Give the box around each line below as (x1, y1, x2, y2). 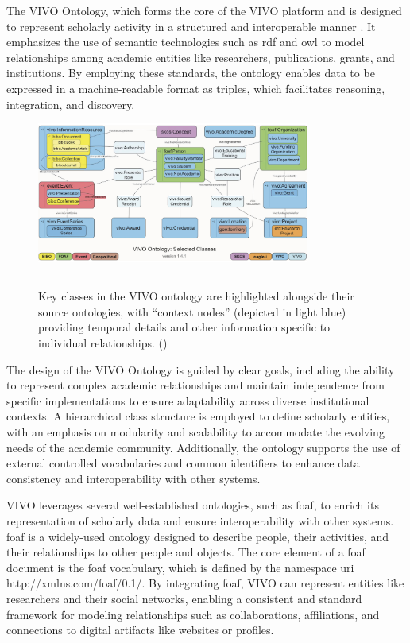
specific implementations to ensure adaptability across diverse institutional (6, 392, 369, 409)
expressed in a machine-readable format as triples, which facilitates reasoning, (6, 79, 385, 96)
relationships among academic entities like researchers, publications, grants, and (6, 48, 395, 65)
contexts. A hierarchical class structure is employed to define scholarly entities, (6, 408, 390, 424)
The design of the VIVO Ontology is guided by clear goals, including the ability (6, 361, 395, 378)
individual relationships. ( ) (38, 335, 168, 351)
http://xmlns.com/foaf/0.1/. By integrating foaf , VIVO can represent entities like (6, 575, 404, 591)
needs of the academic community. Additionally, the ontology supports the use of (6, 439, 400, 455)
